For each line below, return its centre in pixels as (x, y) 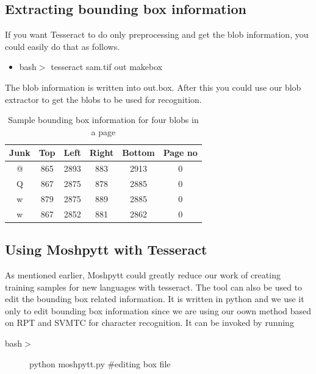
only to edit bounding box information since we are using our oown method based (158, 310)
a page (103, 131)
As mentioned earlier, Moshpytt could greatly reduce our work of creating (143, 275)
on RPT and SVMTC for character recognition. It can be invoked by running (149, 323)
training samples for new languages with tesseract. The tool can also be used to (154, 287)
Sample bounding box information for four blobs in (103, 120)
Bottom (138, 153)
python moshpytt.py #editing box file (100, 363)
